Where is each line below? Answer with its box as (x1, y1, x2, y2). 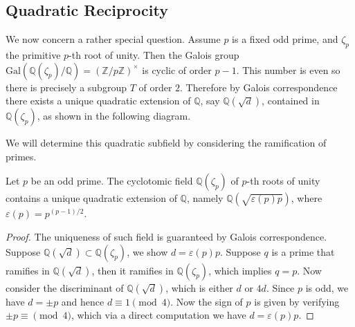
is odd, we (305, 280, 349, 295)
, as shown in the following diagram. (37, 109, 191, 123)
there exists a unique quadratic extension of (6, 93, 191, 108)
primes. (6, 149, 37, 163)
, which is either (165, 280, 233, 295)
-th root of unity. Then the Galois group (69, 48, 239, 62)
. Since (266, 280, 295, 295)
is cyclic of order (142, 62, 212, 77)
